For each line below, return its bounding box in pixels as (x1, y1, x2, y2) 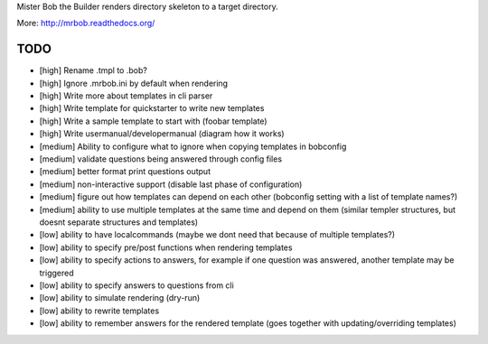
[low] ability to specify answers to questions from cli (39, 280, 234, 291)
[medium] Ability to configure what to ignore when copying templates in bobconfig (39, 141, 347, 152)
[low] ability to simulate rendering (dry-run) (39, 293, 201, 303)
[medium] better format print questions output (39, 166, 211, 177)
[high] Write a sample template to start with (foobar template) (39, 116, 267, 126)
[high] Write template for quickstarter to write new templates (39, 103, 265, 114)
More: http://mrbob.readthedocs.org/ (16, 18, 155, 29)
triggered (39, 267, 74, 278)
